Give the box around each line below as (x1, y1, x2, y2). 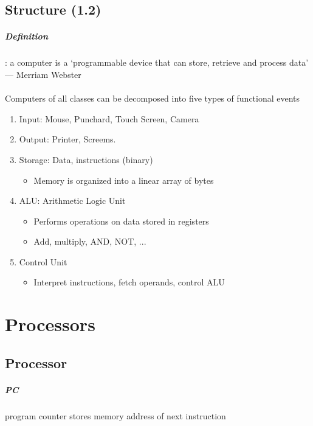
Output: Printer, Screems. (19, 133, 116, 145)
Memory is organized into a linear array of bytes (33, 173, 214, 186)
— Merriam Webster (5, 68, 81, 80)
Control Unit (19, 255, 67, 268)
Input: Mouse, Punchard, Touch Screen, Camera (19, 112, 199, 125)
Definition (5, 30, 48, 43)
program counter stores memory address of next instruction (5, 409, 226, 422)
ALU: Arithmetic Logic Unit (19, 194, 126, 207)
